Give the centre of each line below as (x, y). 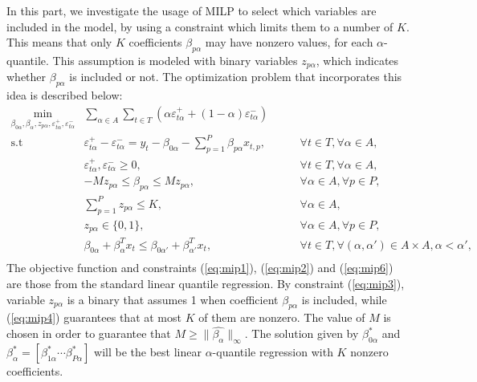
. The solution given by (302, 333)
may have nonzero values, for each (289, 42)
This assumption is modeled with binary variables (175, 60)
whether (26, 77)
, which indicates (357, 60)
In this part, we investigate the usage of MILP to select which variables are (192, 10)
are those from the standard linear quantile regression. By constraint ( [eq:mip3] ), (206, 284)
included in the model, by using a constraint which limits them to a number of (200, 26)
